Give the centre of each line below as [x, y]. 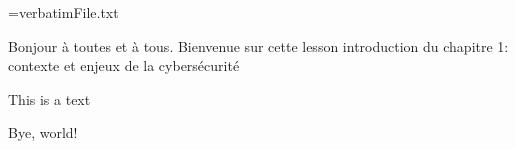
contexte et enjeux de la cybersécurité [124, 65]
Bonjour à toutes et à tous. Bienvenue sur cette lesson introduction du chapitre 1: [258, 45]
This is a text [49, 98]
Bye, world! [43, 132]
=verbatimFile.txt [63, 12]
